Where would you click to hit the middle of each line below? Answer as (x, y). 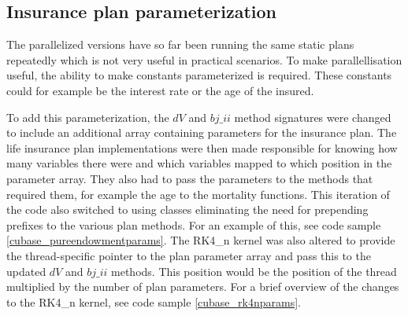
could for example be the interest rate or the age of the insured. (160, 90)
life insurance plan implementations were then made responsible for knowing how (202, 147)
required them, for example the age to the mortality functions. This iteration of (198, 194)
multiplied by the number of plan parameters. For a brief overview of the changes (203, 287)
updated (26, 271)
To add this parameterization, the (88, 117)
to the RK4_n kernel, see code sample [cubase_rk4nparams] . (154, 301)
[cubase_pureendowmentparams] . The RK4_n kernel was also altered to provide (201, 240)
